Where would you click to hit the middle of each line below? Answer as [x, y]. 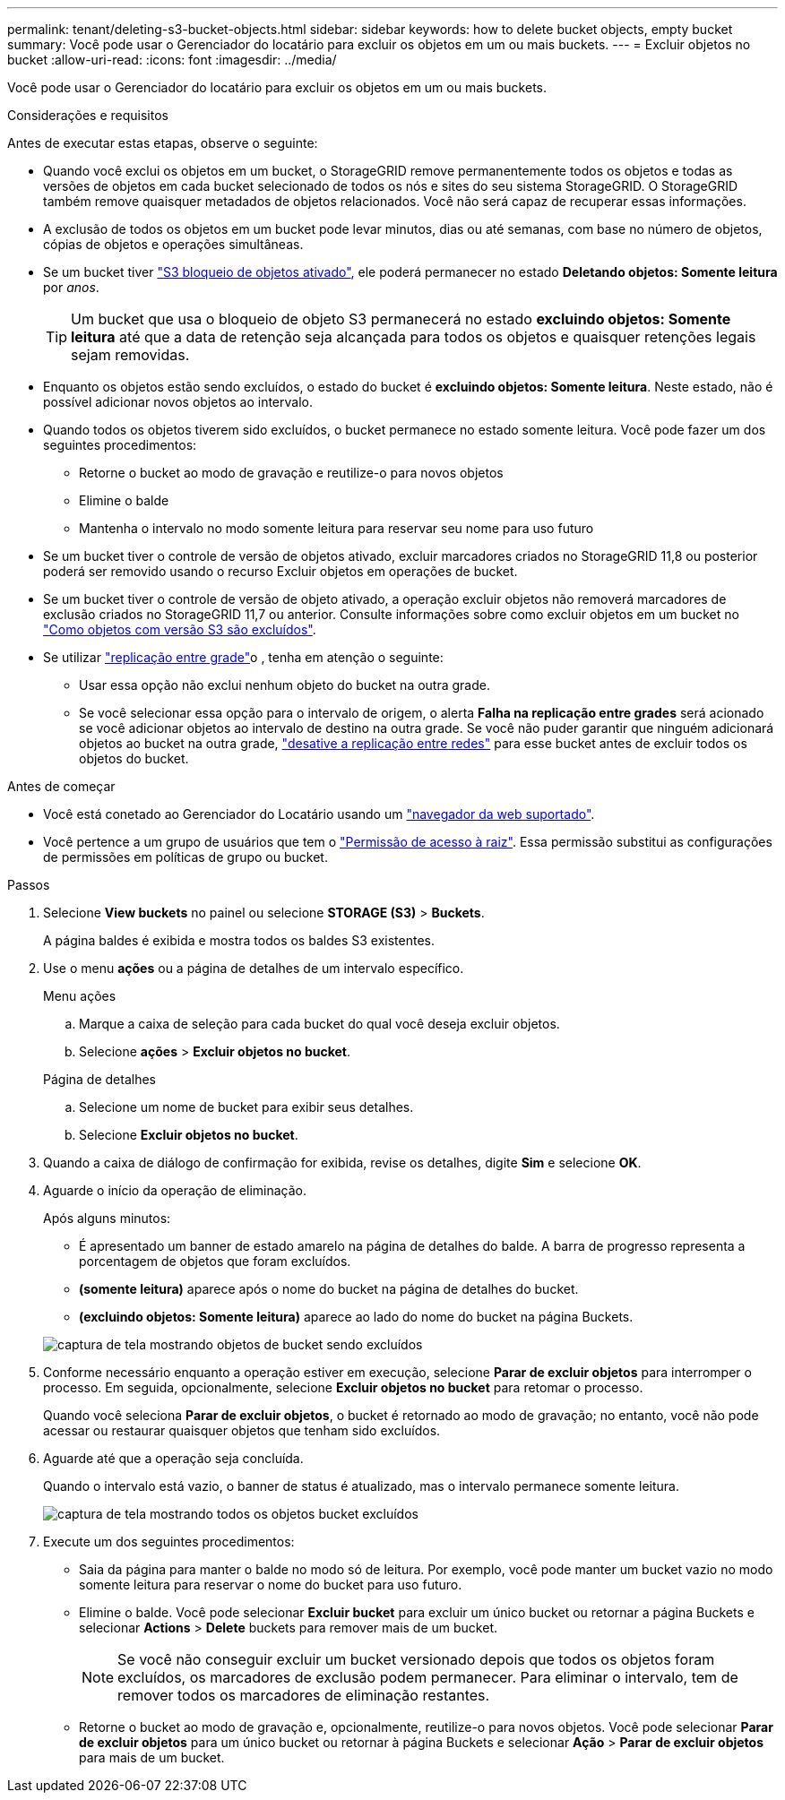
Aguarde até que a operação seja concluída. [173, 1458]
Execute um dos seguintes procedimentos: [169, 1542]
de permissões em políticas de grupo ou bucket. [185, 857]
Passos [29, 885]
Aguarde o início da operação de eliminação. [175, 1190]
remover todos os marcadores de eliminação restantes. [304, 1695]
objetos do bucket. [134, 758]
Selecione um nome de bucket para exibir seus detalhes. [246, 1107]
